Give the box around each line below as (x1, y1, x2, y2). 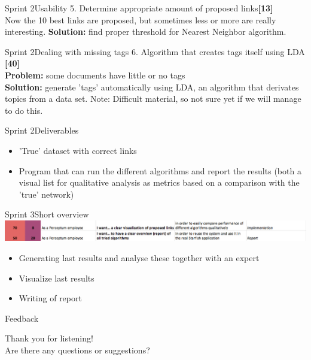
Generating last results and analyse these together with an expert (19, 251, 260, 264)
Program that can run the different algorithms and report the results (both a (19, 164, 301, 177)
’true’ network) (19, 187, 74, 200)
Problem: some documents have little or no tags (5, 68, 185, 81)
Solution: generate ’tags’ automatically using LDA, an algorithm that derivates (5, 80, 299, 93)
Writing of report (19, 292, 82, 304)
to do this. (5, 104, 43, 116)
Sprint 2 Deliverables (5, 124, 79, 137)
